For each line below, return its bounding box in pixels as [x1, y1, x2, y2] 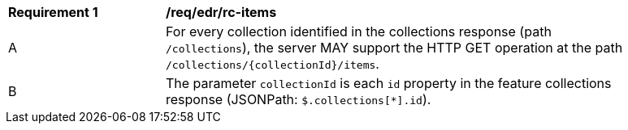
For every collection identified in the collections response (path [166, 23, 552, 40]
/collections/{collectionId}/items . [166, 56, 379, 72]
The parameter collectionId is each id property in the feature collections [166, 75, 612, 91]
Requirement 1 [8, 4, 98, 20]
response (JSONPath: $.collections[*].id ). [166, 91, 431, 107]
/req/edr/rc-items [166, 4, 277, 20]
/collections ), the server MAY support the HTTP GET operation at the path [166, 40, 623, 56]
